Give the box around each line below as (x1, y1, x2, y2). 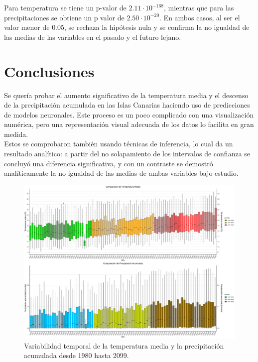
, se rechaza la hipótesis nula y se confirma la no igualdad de (64, 22, 250, 32)
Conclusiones (4, 61, 95, 81)
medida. (4, 128, 28, 139)
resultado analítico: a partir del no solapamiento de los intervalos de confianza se (4, 148, 251, 159)
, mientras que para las (164, 2, 234, 12)
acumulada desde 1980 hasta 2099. (24, 350, 129, 361)
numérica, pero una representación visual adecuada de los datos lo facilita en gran (4, 119, 254, 129)
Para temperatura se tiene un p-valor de (4, 2, 127, 12)
